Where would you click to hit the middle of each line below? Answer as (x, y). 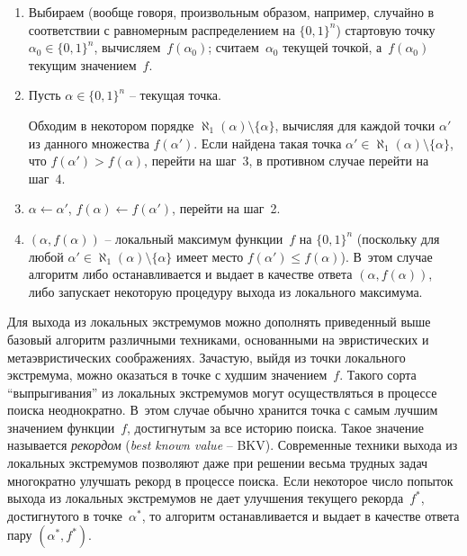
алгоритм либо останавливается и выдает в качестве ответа (190, 274)
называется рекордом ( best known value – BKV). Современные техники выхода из (233, 445)
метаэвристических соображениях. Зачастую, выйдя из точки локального (207, 357)
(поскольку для (398, 238)
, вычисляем (127, 47)
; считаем (233, 47)
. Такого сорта (378, 375)
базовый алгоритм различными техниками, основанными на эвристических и (218, 339)
